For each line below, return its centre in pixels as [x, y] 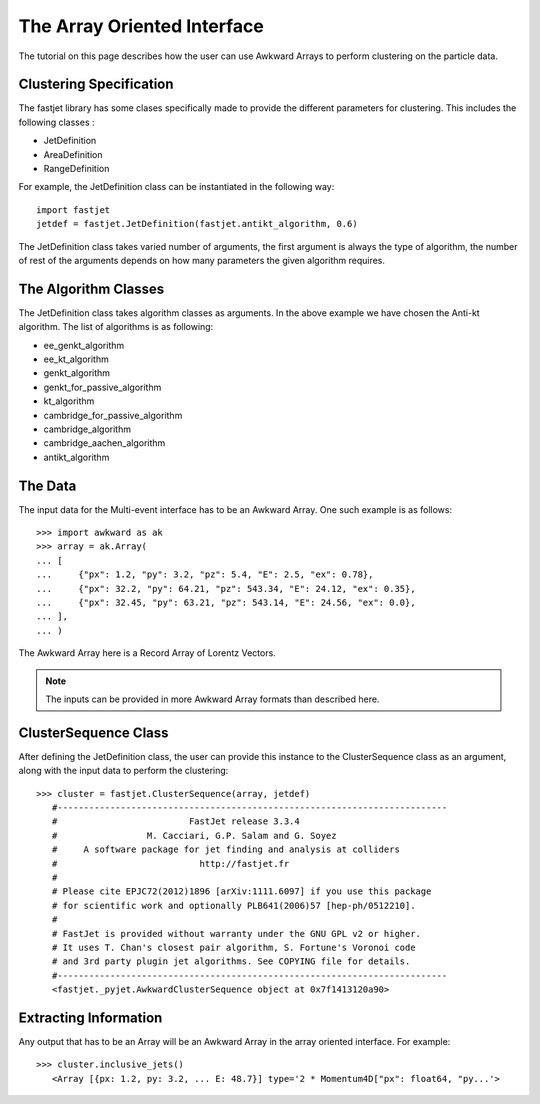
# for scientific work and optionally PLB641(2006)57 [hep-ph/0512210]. [233, 905]
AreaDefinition [73, 154]
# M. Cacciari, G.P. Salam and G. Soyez [194, 835]
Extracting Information [90, 1017]
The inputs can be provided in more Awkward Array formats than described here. [212, 699]
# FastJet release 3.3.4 [175, 821]
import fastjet [73, 209]
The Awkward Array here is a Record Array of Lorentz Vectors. [147, 653]
